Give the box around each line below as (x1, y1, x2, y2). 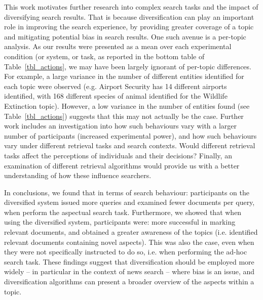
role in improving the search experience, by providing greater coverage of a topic (4, 21, 254, 32)
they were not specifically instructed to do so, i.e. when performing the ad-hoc (4, 246, 247, 257)
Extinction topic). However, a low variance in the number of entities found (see (4, 100, 250, 111)
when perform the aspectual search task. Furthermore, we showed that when (4, 206, 242, 217)
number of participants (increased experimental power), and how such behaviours (4, 130, 257, 141)
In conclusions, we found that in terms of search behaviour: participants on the (4, 187, 249, 197)
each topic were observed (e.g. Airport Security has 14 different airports (4, 80, 227, 91)
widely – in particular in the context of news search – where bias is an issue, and (4, 266, 255, 277)
